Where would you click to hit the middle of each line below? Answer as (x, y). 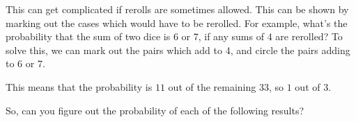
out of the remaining (212, 86)
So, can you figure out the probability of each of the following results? (155, 110)
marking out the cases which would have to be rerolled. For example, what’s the (177, 23)
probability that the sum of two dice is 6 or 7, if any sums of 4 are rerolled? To (174, 36)
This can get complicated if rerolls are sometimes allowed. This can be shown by (177, 9)
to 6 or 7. (25, 63)
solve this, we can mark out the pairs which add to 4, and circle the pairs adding (178, 50)
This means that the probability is (79, 86)
